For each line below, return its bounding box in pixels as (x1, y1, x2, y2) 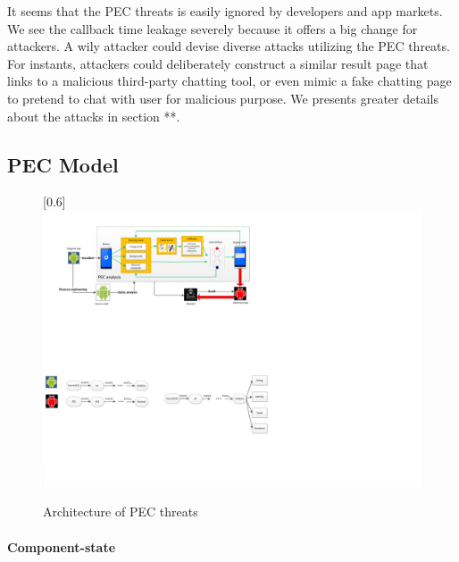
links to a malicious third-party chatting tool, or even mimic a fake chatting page (7, 71, 452, 90)
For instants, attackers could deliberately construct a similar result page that (7, 54, 429, 72)
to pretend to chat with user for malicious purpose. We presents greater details (7, 88, 438, 107)
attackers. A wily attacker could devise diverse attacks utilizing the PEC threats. (7, 37, 450, 55)
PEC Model (7, 150, 119, 178)
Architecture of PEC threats (43, 502, 198, 521)
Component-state (7, 537, 116, 556)
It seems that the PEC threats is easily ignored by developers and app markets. (7, 2, 443, 20)
